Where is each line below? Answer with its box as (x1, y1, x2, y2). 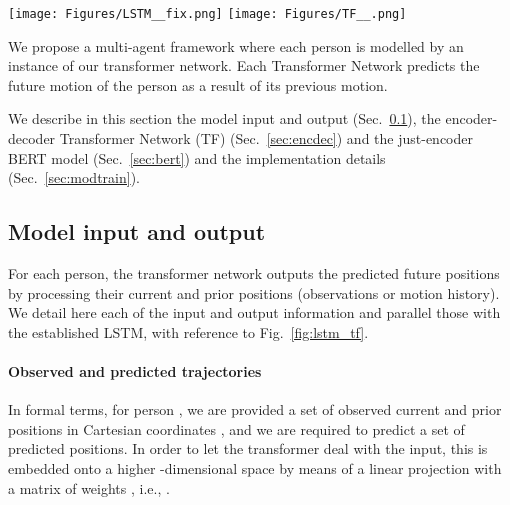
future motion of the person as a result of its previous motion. (8, 74, 388, 95)
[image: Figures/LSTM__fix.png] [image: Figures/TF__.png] (8, 7, 407, 21)
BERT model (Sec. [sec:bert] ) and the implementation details (8, 147, 386, 168)
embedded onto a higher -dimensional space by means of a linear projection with (8, 457, 502, 478)
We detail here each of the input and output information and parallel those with (8, 302, 501, 323)
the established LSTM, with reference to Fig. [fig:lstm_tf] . (8, 321, 369, 342)
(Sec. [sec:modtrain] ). (8, 167, 140, 188)
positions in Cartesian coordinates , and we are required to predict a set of (8, 418, 465, 439)
